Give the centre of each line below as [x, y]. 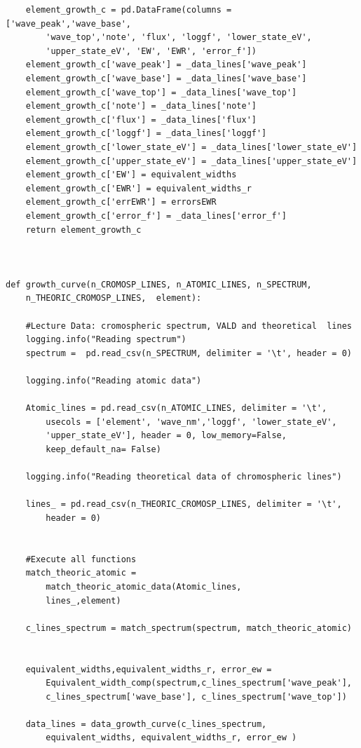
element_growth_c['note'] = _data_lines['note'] [141, 106]
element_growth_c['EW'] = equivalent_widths [131, 175]
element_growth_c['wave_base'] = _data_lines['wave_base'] [166, 78]
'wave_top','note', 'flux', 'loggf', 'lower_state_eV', [179, 38]
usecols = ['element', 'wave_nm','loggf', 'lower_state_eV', [191, 422]
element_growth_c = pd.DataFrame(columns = [129, 10]
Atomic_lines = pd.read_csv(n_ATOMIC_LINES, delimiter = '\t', [176, 408]
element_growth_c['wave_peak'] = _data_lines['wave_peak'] [166, 65]
